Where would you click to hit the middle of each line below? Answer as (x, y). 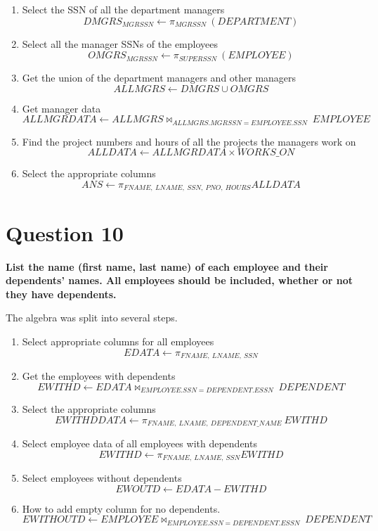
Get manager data (61, 108)
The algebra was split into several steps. (92, 318)
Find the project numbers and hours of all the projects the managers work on (189, 141)
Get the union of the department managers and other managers (159, 78)
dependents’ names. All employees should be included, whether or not (179, 280)
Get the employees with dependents (99, 376)
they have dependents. (61, 294)
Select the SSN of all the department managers (123, 9)
